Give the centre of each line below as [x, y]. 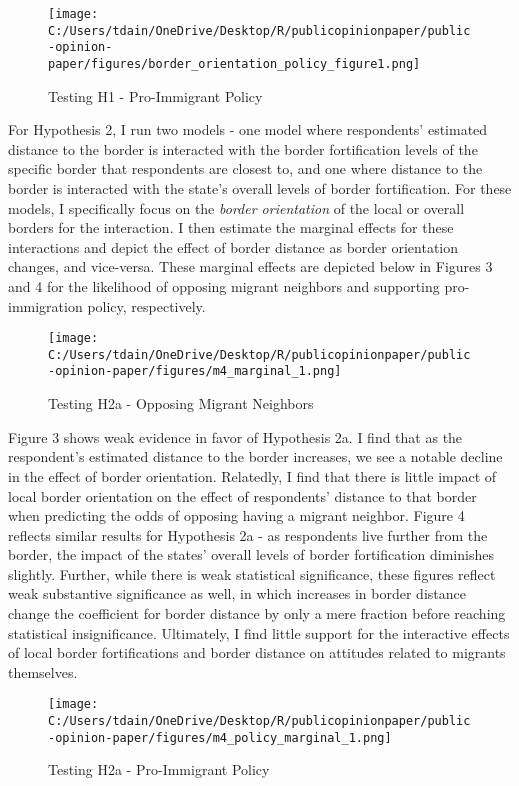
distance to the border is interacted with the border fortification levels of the [243, 148]
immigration [45, 305]
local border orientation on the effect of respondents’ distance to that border [242, 495]
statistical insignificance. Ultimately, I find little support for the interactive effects [259, 632]
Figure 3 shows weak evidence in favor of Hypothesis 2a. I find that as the [235, 436]
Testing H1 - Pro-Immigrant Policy [155, 95]
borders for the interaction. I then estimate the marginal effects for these [231, 227]
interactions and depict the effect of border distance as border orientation [233, 246]
